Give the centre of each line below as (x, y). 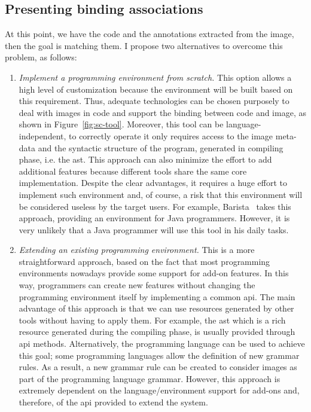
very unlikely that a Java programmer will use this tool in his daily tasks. (154, 229)
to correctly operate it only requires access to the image (171, 135)
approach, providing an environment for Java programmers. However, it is (154, 218)
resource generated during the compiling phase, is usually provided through (157, 332)
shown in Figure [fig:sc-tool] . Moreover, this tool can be (121, 124)
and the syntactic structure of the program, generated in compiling (161, 147)
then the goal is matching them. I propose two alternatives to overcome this (144, 45)
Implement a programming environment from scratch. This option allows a (155, 77)
